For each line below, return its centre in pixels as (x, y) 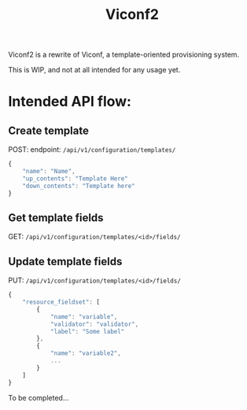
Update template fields (65, 261)
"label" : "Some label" (87, 331)
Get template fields (56, 218)
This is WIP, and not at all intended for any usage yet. (94, 70)
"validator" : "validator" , (94, 324)
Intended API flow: (70, 102)
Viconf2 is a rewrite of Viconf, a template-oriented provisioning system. (124, 55)
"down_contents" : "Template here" (79, 186)
